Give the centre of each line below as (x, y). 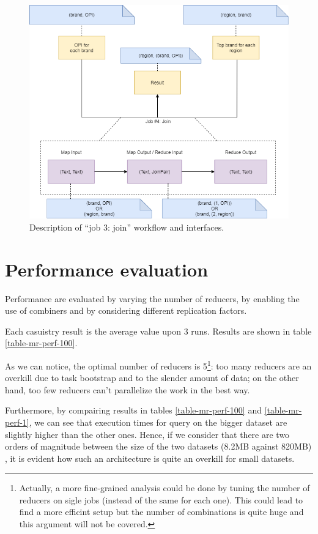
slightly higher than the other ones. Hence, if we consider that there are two (147, 434)
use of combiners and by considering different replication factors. (126, 310)
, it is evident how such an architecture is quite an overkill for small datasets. (150, 458)
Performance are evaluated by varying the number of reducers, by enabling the (152, 298)
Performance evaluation (107, 269)
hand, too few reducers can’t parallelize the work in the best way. (128, 389)
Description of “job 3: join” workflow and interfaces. (127, 227)
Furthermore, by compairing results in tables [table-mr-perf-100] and (133, 410)
